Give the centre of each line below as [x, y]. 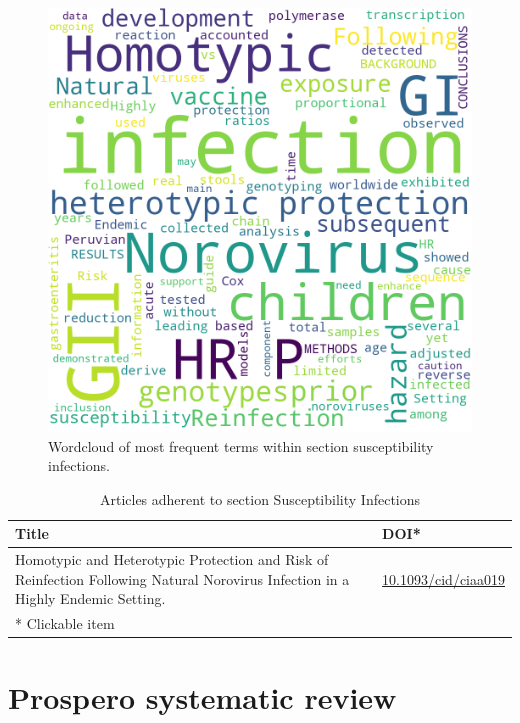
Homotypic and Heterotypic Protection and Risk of [172, 559]
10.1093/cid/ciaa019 [443, 578]
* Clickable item [65, 623]
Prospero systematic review [202, 696]
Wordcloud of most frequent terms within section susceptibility [241, 445]
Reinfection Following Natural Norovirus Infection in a [182, 578]
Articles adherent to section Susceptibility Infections [260, 498]
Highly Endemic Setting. [90, 598]
